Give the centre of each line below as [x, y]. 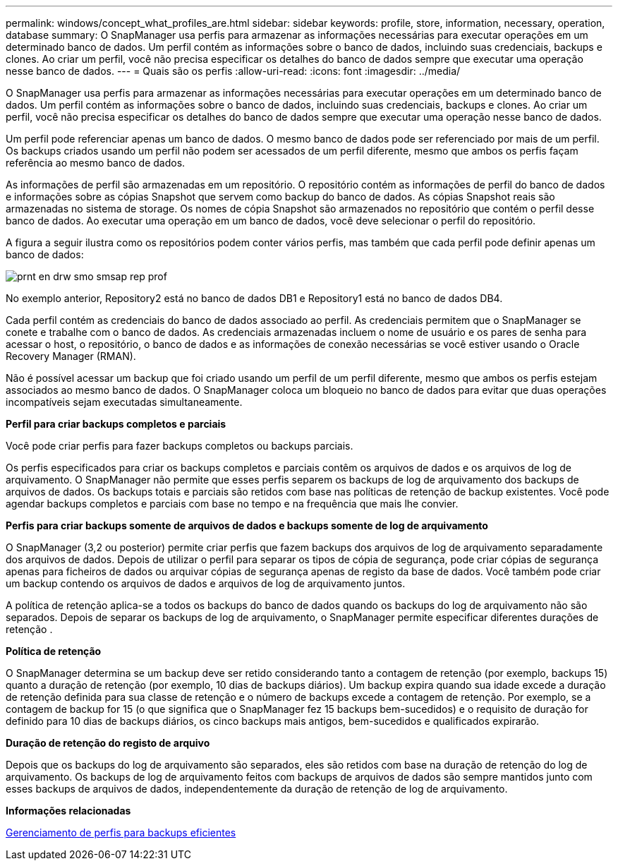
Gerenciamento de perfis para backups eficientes [121, 832]
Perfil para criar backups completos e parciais [116, 424]
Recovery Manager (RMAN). [71, 356]
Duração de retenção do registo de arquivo [108, 743]
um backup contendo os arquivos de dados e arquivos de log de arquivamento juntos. [206, 583]
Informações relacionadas [68, 811]
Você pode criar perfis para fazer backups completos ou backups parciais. [180, 446]
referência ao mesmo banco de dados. [96, 163]
